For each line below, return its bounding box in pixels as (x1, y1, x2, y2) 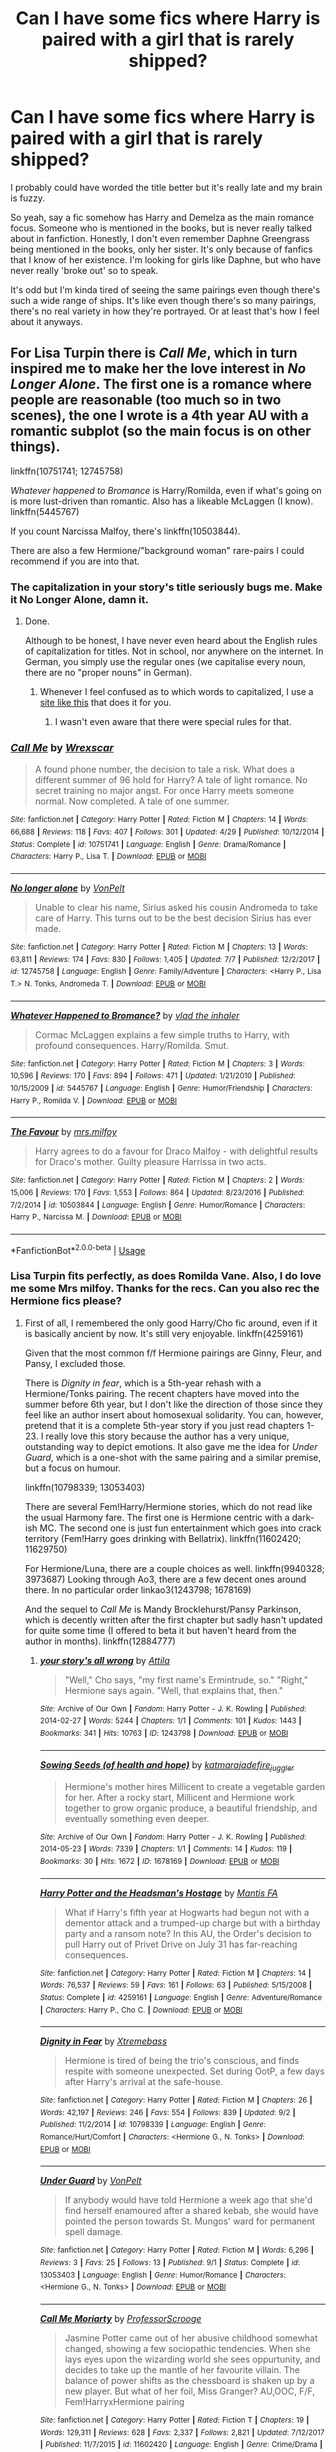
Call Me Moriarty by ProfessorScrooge (39, 2313, 202, 2325)
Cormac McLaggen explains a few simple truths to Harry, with (34, 1028, 290, 1041)
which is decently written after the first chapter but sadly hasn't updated (24, 1613, 323, 1626)
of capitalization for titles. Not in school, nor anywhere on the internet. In (24, 645, 324, 657)
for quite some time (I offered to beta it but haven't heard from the (24, 1624, 297, 1636)
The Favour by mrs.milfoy (10, 1126, 118, 1138)
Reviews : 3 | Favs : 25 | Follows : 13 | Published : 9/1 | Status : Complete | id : (39, 2258, 301, 2268)
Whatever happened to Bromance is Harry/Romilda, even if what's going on (10, 484, 322, 496)
